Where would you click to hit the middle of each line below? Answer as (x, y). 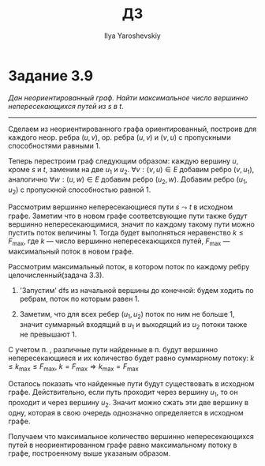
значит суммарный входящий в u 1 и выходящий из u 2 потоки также (133, 325)
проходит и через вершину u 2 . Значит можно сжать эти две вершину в (129, 404)
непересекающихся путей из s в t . (66, 106)
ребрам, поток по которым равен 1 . (80, 299)
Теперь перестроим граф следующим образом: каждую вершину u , (123, 161)
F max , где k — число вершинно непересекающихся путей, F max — (119, 242)
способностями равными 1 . (54, 145)
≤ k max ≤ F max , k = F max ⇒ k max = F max (74, 368)
